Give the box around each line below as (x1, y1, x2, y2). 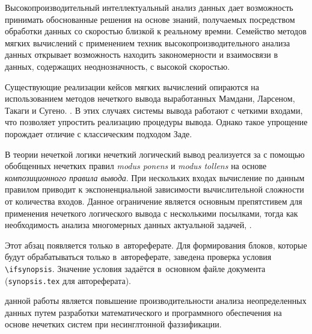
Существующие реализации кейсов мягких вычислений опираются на (5, 80, 260, 93)
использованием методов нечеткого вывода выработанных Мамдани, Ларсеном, (5, 92, 295, 105)
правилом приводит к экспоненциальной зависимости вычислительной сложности (5, 183, 304, 196)
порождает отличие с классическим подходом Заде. (5, 127, 192, 140)
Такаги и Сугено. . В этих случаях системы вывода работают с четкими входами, (5, 104, 303, 116)
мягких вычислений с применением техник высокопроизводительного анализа (5, 36, 290, 49)
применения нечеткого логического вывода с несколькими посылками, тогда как (5, 206, 298, 219)
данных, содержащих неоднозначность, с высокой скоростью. (5, 60, 230, 72)
